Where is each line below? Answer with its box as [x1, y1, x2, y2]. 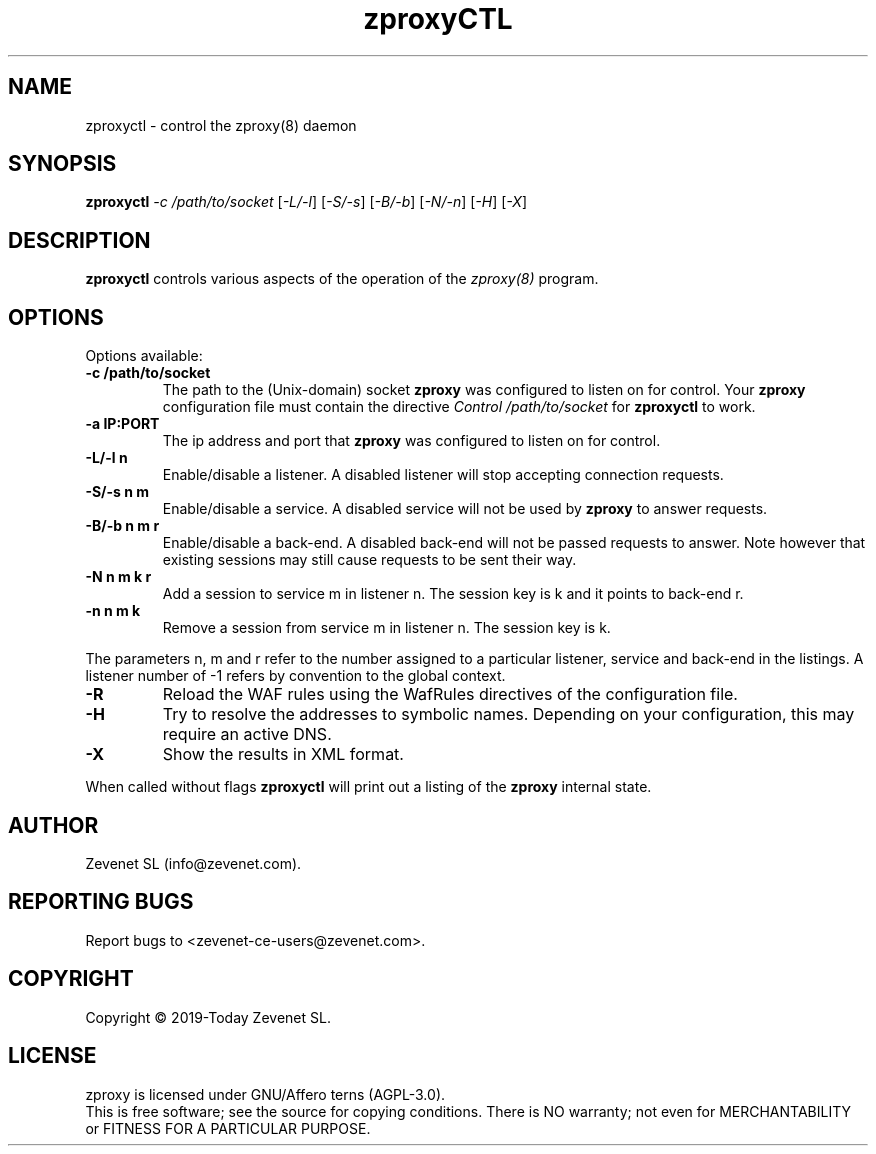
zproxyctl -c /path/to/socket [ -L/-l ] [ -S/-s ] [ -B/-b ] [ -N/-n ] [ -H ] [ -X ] [85, 193, 527, 211]
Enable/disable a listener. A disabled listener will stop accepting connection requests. [162, 466, 724, 484]
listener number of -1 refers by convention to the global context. [85, 667, 506, 685]
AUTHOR [8, 812, 99, 838]
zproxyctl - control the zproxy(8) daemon [85, 116, 357, 134]
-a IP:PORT [85, 415, 160, 433]
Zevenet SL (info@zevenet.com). [85, 854, 302, 872]
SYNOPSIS [8, 151, 117, 177]
